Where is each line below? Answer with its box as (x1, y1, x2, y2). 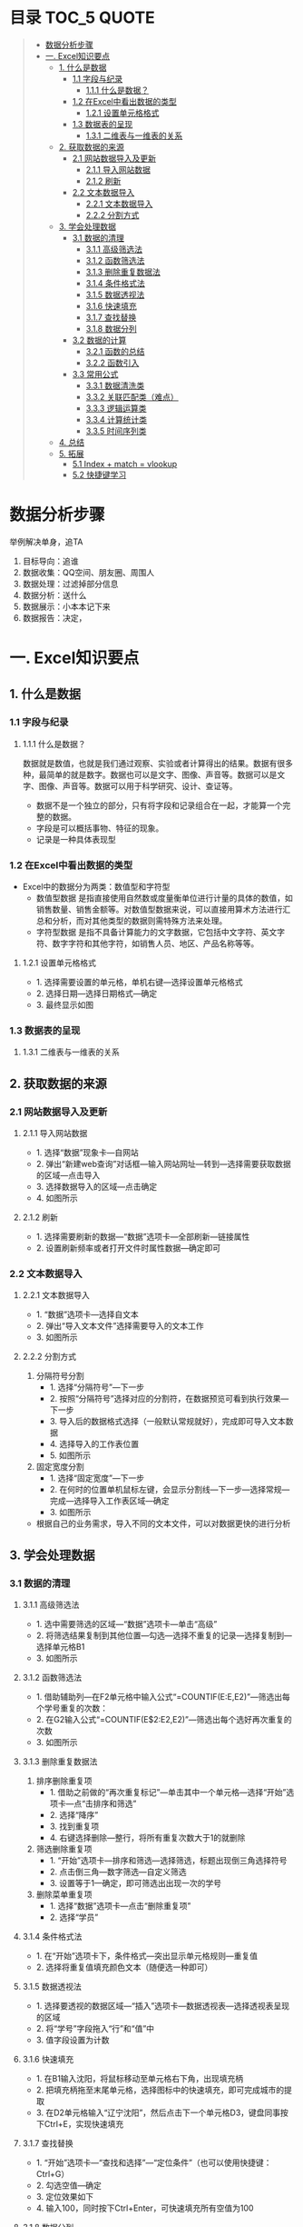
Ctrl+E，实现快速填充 (44, 2119, 124, 2130)
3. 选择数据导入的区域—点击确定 (35, 1182, 157, 1193)
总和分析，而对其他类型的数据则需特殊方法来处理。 (35, 915, 228, 926)
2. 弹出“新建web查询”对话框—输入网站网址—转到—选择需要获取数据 (35, 1159, 292, 1170)
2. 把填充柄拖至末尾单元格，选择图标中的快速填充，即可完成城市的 (35, 2084, 285, 2095)
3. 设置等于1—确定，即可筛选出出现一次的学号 (49, 1878, 222, 1889)
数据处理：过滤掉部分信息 (22, 578, 119, 589)
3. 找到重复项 (49, 1821, 100, 1832)
